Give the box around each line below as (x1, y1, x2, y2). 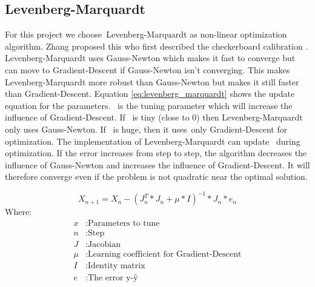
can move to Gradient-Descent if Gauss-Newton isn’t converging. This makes (5, 63, 290, 76)
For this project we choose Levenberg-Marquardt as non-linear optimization (5, 28, 287, 41)
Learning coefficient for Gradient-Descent (88, 250, 242, 259)
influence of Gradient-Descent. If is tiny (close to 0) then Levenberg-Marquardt (5, 111, 303, 124)
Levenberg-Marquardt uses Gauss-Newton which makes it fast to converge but (5, 51, 296, 64)
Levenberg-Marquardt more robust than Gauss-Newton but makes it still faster (5, 75, 299, 88)
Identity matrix (88, 262, 145, 271)
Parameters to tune (88, 219, 160, 228)
